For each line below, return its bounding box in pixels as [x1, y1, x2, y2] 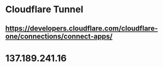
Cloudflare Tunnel [5, 4, 84, 15]
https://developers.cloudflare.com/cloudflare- [5, 24, 158, 33]
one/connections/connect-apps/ [5, 32, 113, 40]
